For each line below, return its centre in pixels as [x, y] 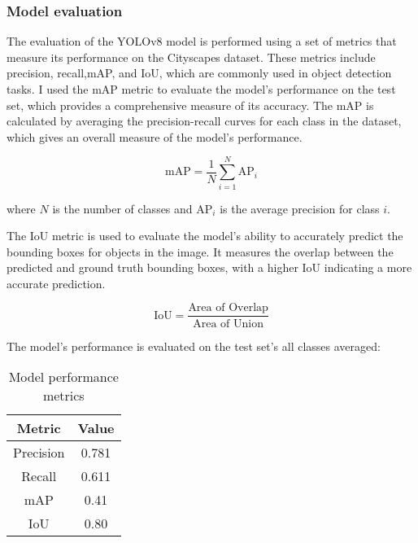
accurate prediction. [56, 283]
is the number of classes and [122, 208]
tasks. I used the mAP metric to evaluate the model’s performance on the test [201, 89]
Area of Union [228, 324]
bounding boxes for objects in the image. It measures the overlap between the [200, 251]
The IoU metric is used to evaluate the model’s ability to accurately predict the [205, 236]
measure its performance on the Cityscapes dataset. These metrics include [191, 57]
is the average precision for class [300, 208]
